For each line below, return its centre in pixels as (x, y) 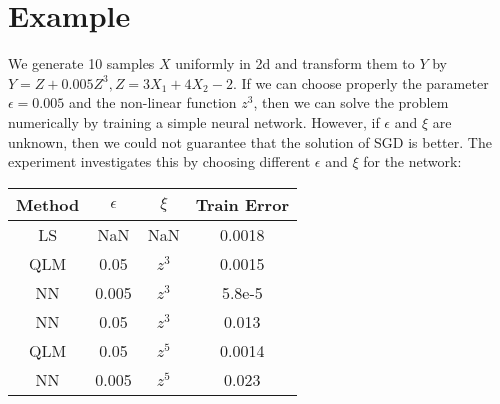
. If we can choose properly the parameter (360, 82)
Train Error (242, 204)
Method (48, 204)
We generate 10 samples (81, 63)
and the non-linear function (152, 102)
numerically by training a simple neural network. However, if (194, 121)
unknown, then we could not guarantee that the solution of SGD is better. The (250, 141)
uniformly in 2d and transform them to (295, 63)
